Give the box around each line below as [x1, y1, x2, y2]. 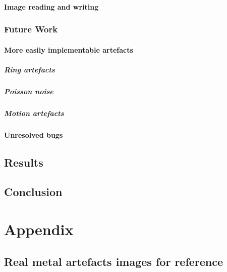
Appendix [4, 219, 74, 240]
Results [4, 154, 43, 170]
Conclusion [4, 184, 63, 200]
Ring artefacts [4, 64, 55, 74]
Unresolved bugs [4, 129, 63, 140]
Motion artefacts [4, 107, 64, 118]
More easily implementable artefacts [4, 44, 133, 55]
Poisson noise [4, 86, 53, 96]
